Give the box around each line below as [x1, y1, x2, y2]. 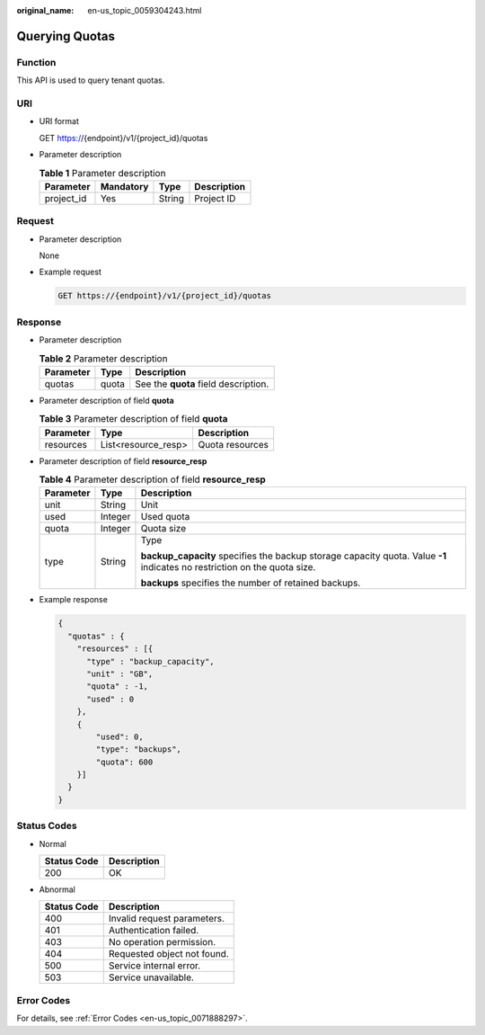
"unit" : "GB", [86, 668, 154, 679]
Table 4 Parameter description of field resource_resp [39, 473, 267, 486]
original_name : [16, 5, 75, 15]
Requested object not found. [108, 948, 229, 960]
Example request [39, 266, 102, 278]
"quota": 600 [95, 756, 154, 767]
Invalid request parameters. [108, 913, 225, 925]
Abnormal [39, 884, 75, 895]
